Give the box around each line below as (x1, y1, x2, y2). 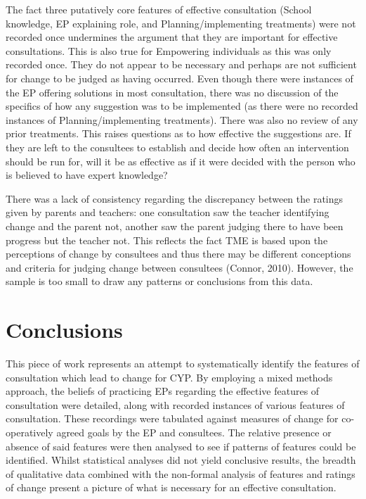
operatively (6, 424, 53, 439)
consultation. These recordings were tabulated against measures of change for (6, 411, 339, 426)
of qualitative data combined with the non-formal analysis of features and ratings (6, 466, 355, 481)
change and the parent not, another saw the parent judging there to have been (6, 218, 344, 233)
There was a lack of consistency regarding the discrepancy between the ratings (6, 191, 344, 206)
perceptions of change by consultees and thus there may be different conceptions (6, 246, 351, 261)
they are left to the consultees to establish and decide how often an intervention (6, 139, 349, 154)
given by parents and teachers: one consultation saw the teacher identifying (6, 205, 329, 220)
